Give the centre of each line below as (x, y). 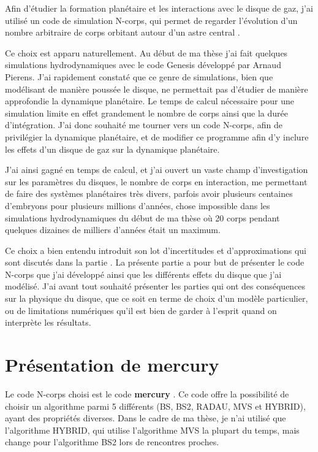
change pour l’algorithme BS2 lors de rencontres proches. (112, 442)
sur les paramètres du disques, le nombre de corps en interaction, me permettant (156, 181)
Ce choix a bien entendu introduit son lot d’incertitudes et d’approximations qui (156, 250)
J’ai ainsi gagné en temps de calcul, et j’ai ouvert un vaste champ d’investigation (157, 170)
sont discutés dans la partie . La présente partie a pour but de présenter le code (155, 262)
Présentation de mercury (112, 365)
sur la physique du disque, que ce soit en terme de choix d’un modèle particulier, (157, 298)
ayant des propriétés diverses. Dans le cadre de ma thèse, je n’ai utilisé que (146, 418)
